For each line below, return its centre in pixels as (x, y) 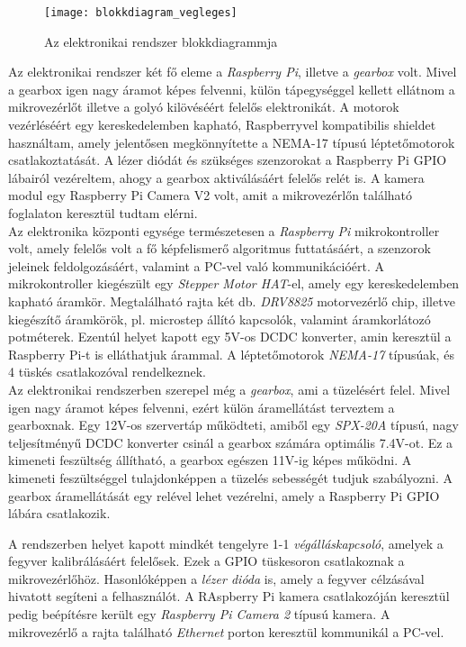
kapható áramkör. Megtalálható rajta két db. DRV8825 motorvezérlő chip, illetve (232, 301)
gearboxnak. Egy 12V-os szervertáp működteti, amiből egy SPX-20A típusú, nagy (234, 425)
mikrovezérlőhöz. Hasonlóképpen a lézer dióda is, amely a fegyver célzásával (216, 578)
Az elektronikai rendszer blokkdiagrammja (161, 41)
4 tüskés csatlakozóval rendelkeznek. (107, 372)
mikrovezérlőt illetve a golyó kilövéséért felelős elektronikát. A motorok (204, 107)
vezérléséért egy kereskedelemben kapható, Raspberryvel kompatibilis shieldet (222, 125)
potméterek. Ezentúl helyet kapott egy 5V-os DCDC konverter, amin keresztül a (230, 337)
